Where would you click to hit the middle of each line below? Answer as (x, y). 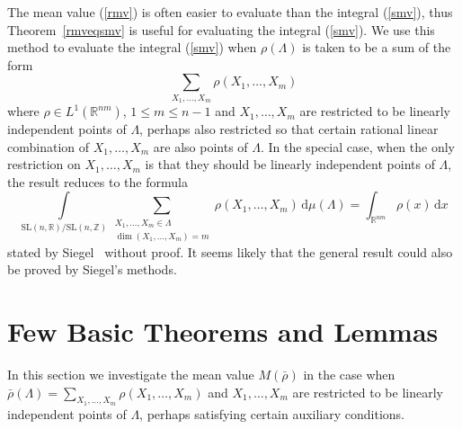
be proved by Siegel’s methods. (92, 269)
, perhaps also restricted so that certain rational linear (289, 129)
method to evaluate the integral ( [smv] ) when (132, 47)
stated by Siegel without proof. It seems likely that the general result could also (230, 251)
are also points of (200, 146)
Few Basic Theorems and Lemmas (223, 331)
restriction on (44, 164)
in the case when (349, 375)
